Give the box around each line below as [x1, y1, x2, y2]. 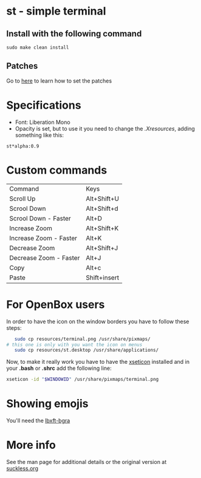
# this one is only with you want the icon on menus [6, 341, 143, 347]
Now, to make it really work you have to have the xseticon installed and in [6, 358, 190, 366]
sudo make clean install [6, 44, 69, 50]
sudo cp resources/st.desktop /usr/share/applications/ [14, 347, 159, 353]
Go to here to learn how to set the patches [6, 77, 112, 84]
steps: [6, 324, 22, 332]
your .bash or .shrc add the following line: [6, 364, 112, 372]
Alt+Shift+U [86, 194, 120, 203]
